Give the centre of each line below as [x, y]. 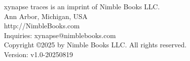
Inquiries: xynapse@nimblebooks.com [60, 35]
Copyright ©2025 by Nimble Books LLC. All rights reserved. [95, 45]
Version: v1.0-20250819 [38, 54]
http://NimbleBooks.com [42, 26]
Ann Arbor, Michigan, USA [46, 16]
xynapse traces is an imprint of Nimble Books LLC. [82, 6]
